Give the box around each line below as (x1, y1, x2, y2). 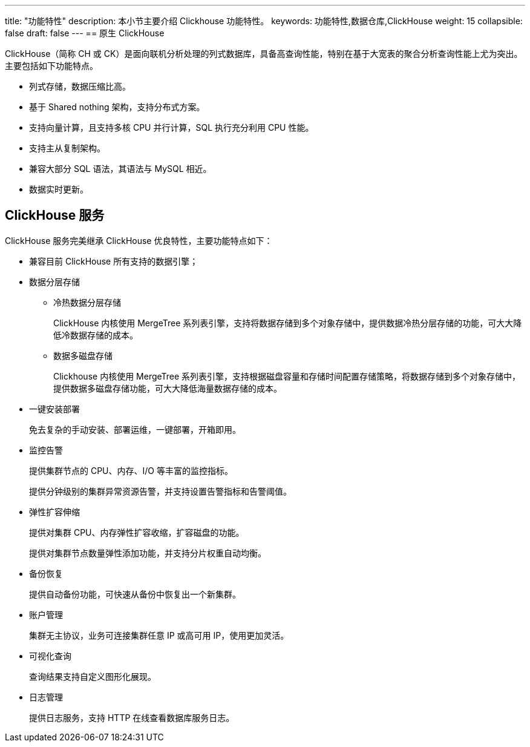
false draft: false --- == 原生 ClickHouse (5, 28, 165, 38)
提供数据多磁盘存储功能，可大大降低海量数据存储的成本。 (53, 383, 282, 393)
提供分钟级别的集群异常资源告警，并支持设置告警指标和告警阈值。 (29, 485, 292, 496)
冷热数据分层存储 (53, 297, 121, 308)
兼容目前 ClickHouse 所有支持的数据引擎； (29, 255, 198, 266)
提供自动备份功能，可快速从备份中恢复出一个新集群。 (29, 588, 241, 599)
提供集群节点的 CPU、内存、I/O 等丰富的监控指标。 (29, 465, 233, 476)
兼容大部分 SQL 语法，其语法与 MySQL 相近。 (29, 163, 212, 174)
